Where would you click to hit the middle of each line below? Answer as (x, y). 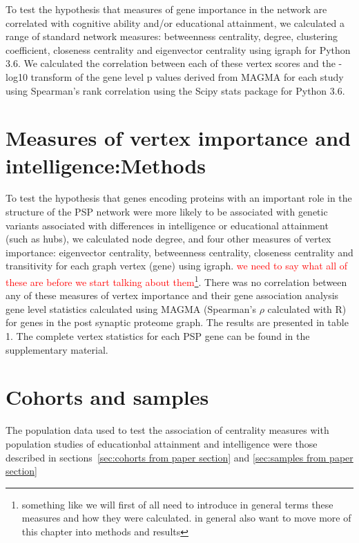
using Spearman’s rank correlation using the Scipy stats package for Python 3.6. (175, 90)
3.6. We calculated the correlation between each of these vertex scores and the (171, 63)
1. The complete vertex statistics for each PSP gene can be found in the (158, 336)
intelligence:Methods (106, 165)
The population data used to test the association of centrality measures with (167, 430)
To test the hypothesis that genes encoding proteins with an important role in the (179, 198)
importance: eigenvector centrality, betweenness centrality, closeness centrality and (179, 252)
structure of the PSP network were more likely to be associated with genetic (167, 212)
